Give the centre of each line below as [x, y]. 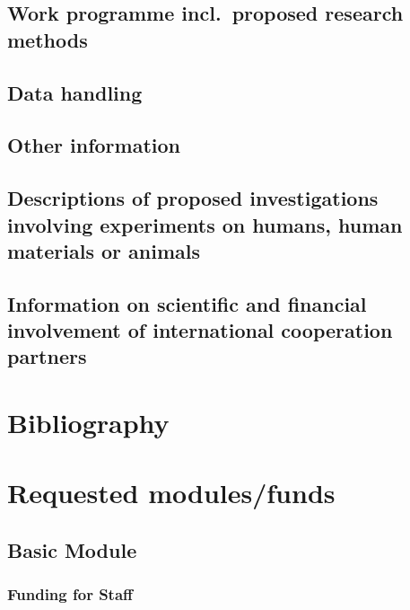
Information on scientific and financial [187, 303]
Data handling [75, 92]
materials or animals [104, 250]
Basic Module [72, 550]
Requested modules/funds [171, 493]
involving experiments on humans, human [205, 224]
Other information [94, 145]
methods [48, 39]
